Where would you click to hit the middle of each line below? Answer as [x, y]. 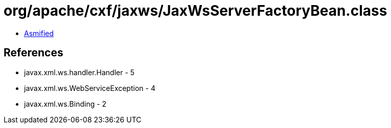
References [33, 53]
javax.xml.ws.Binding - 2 [65, 104]
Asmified [39, 33]
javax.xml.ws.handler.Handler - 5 [79, 72]
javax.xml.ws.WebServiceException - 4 [90, 88]
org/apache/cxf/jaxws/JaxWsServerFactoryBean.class [195, 11]
